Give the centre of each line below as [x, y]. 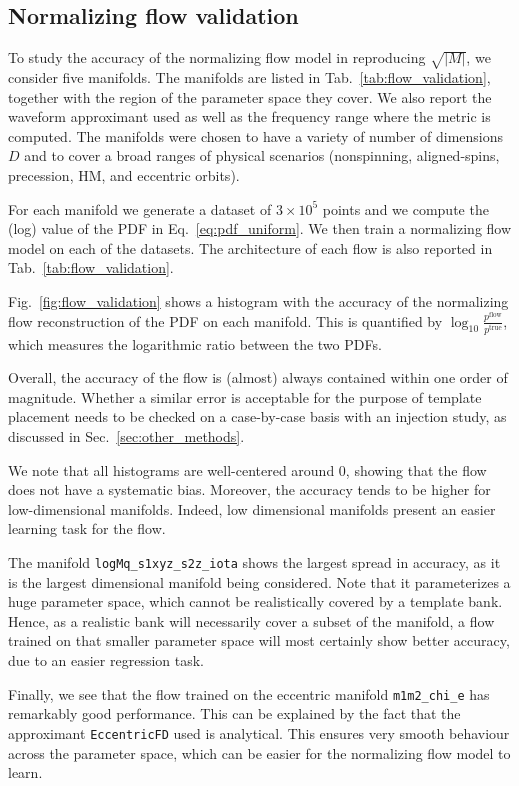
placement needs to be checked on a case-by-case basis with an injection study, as [257, 416]
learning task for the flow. [87, 528]
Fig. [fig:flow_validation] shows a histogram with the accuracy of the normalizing [258, 300]
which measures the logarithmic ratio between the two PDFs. [195, 343]
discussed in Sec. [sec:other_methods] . [126, 436]
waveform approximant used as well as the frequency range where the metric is [249, 116]
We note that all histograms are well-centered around [171, 469]
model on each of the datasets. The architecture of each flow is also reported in [250, 247]
